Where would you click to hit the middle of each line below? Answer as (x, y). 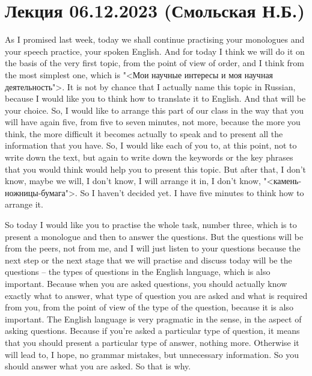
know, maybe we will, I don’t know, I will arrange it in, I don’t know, (133, 181)
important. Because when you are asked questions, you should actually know (146, 283)
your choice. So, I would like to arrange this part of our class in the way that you (154, 110)
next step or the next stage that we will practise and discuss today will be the (148, 260)
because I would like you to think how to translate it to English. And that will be (155, 98)
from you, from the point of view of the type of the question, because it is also (149, 307)
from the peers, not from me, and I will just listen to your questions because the (153, 248)
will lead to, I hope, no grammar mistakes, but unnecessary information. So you (152, 354)
